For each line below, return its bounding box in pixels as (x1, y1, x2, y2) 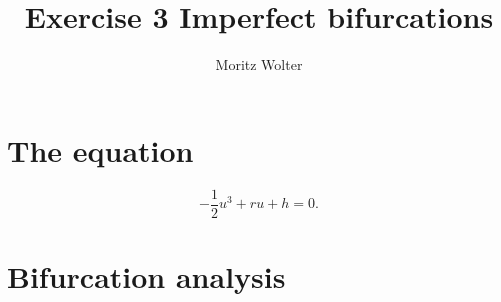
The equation (7, 129, 194, 170)
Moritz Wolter (215, 54, 303, 75)
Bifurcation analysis (7, 255, 286, 296)
